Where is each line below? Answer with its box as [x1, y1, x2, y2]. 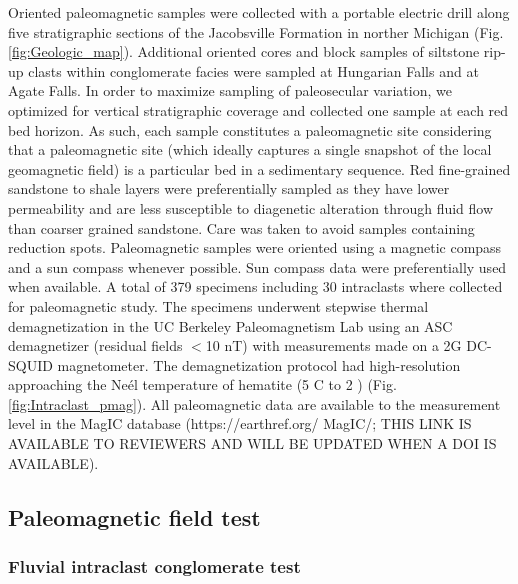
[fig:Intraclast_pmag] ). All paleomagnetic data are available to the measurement [8, 393, 501, 414]
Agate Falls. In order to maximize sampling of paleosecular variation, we [8, 80, 452, 101]
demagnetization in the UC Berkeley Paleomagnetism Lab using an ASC [8, 315, 453, 336]
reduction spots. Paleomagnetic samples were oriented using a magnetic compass [8, 237, 502, 258]
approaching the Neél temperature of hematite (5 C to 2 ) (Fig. [8, 374, 397, 395]
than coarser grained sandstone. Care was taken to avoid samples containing [8, 217, 475, 238]
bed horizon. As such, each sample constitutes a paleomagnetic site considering [8, 119, 492, 140]
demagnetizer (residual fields [8, 335, 183, 356]
